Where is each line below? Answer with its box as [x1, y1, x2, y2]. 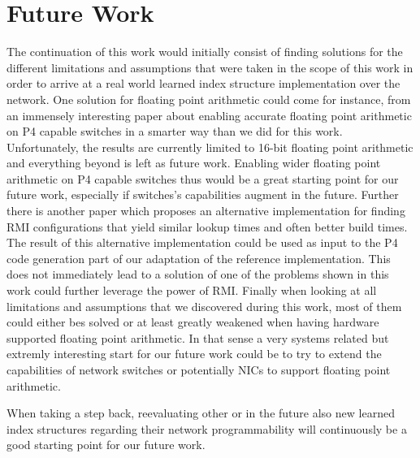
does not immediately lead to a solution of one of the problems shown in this [6, 266, 389, 283]
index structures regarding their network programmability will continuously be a [6, 420, 407, 437]
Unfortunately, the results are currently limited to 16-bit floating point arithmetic [6, 138, 414, 155]
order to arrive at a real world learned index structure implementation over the [6, 75, 401, 92]
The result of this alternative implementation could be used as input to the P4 [6, 234, 398, 251]
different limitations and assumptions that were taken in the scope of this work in [6, 58, 414, 76]
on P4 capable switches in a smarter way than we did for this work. [6, 123, 343, 140]
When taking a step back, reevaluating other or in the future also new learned [6, 404, 395, 421]
